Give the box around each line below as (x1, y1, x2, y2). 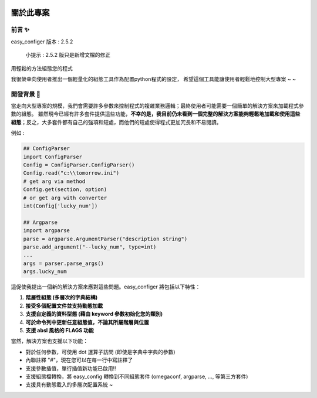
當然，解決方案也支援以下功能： (11, 338, 88, 345)
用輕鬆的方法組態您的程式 (11, 64, 73, 72)
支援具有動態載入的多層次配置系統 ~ (25, 381, 113, 388)
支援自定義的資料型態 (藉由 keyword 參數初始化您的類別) (25, 311, 163, 318)
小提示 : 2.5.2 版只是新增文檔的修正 (25, 52, 111, 59)
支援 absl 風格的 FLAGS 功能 (25, 327, 94, 334)
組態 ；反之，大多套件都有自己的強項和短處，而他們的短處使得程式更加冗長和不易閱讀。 (11, 118, 222, 125)
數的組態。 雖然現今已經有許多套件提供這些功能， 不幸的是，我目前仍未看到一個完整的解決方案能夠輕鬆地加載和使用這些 (11, 110, 301, 117)
